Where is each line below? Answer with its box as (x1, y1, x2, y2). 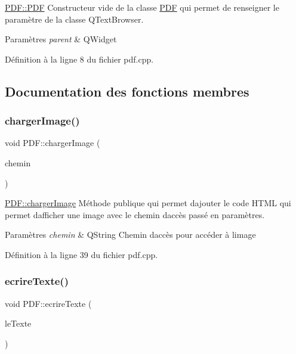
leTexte (5, 317, 32, 330)
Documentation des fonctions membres (5, 82, 249, 100)
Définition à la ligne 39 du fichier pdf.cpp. (5, 248, 158, 260)
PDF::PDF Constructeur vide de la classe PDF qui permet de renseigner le (5, 1, 279, 13)
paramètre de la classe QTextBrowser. (5, 13, 144, 25)
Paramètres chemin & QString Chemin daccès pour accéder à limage (5, 228, 256, 241)
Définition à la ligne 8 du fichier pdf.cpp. (5, 52, 154, 65)
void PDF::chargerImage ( (5, 136, 100, 149)
